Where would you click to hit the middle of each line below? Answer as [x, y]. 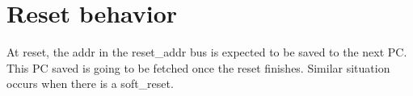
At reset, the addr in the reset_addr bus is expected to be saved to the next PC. [207, 52]
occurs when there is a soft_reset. [90, 83]
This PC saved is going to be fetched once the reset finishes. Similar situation [198, 67]
